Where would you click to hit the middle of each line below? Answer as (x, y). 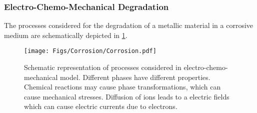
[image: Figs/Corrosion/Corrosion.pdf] (90, 51)
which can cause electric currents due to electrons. (101, 106)
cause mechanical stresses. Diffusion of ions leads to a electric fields (127, 96)
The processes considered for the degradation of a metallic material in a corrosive (129, 25)
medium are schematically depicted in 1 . (66, 35)
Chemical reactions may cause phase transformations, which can (122, 87)
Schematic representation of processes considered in (103, 67)
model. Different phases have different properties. (135, 77)
